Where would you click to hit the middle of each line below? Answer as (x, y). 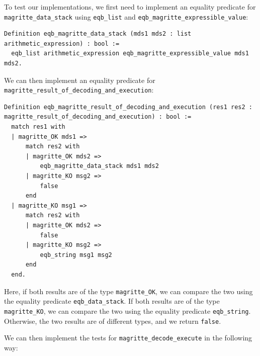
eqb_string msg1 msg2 (76, 255)
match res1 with (38, 127)
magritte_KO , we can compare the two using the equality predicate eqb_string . (127, 310)
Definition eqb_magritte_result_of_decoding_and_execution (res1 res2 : (128, 107)
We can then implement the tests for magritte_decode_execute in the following (128, 338)
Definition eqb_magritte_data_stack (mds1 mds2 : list (98, 34)
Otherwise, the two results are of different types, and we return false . (113, 321)
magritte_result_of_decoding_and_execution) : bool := (98, 117)
